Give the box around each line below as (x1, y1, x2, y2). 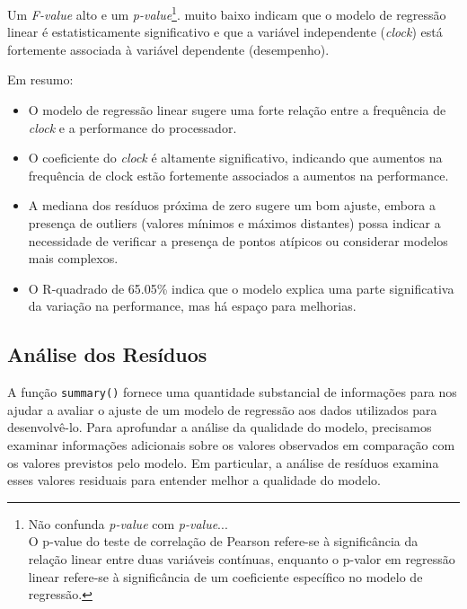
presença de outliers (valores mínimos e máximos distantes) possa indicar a (28, 214, 441, 232)
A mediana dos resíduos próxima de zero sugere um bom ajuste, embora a (28, 196, 436, 215)
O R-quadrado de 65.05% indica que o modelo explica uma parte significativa (28, 278, 454, 297)
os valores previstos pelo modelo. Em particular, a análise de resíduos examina (7, 453, 439, 472)
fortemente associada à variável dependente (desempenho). (7, 40, 330, 58)
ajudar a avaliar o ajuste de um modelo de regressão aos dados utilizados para (7, 400, 437, 419)
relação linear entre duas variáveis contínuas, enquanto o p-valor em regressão (28, 549, 455, 568)
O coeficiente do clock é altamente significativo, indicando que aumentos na (28, 148, 443, 167)
